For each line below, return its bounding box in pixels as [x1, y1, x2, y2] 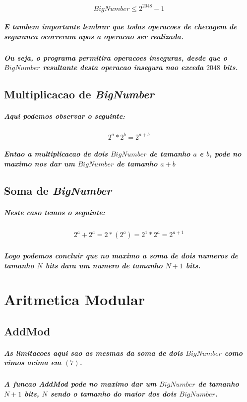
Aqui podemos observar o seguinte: [4, 111, 125, 121]
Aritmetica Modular [4, 289, 145, 310]
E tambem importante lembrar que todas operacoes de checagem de [4, 21, 237, 32]
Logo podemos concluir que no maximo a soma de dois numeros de [4, 250, 239, 260]
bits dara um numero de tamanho [45, 260, 163, 270]
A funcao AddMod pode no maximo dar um [4, 379, 157, 389]
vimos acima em [4, 357, 62, 368]
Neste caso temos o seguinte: [4, 207, 105, 217]
